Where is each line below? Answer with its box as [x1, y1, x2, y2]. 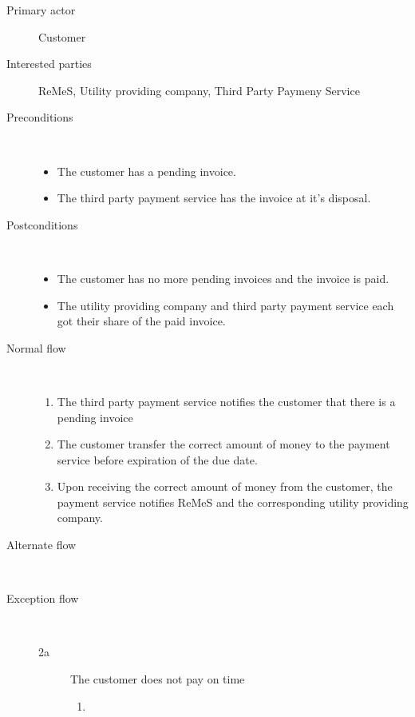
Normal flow [6, 339, 66, 356]
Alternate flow [6, 536, 77, 553]
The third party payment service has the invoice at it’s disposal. [57, 189, 371, 206]
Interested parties [6, 55, 92, 72]
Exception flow [6, 590, 79, 607]
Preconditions [6, 109, 73, 125]
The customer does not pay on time [70, 671, 245, 687]
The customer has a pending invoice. [57, 162, 236, 179]
